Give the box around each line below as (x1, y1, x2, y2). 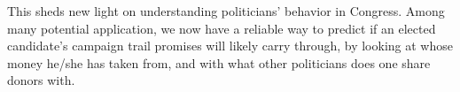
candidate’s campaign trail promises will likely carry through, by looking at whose (7, 36, 453, 55)
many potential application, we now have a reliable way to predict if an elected (7, 19, 436, 37)
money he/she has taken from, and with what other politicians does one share (7, 53, 431, 72)
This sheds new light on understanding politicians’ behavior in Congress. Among (7, 2, 445, 19)
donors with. (7, 71, 75, 89)
